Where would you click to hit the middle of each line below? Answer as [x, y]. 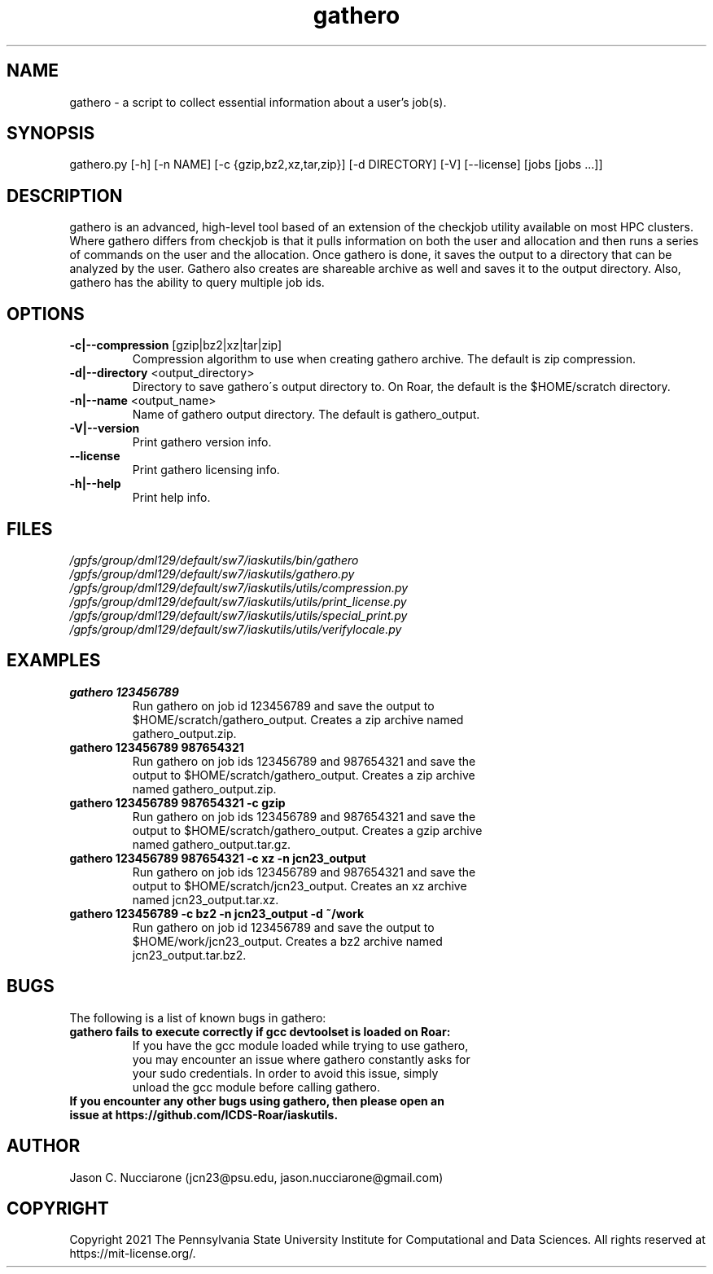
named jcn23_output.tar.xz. [206, 899]
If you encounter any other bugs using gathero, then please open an [257, 1100]
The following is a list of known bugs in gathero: [198, 1017]
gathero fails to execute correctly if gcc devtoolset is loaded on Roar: [260, 1031]
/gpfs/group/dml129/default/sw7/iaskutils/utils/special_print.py [238, 615]
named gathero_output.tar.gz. [212, 844]
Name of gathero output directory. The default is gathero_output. [306, 415]
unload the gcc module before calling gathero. [256, 1087]
